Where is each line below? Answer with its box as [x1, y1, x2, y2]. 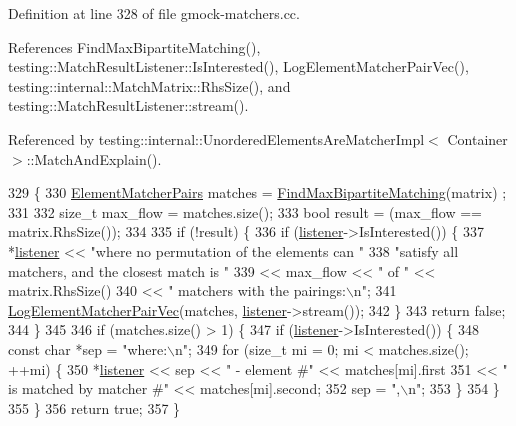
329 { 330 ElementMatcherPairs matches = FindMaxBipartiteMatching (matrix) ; [8, 182, 507, 203]
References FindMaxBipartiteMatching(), [8, 36, 261, 57]
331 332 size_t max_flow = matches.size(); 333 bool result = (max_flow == [8, 201, 482, 222]
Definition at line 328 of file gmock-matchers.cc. [8, 3, 300, 23]
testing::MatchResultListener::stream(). [8, 95, 249, 116]
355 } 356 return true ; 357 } [8, 397, 181, 418]
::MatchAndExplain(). [26, 148, 162, 169]
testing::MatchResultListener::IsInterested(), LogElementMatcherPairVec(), [8, 56, 469, 77]
